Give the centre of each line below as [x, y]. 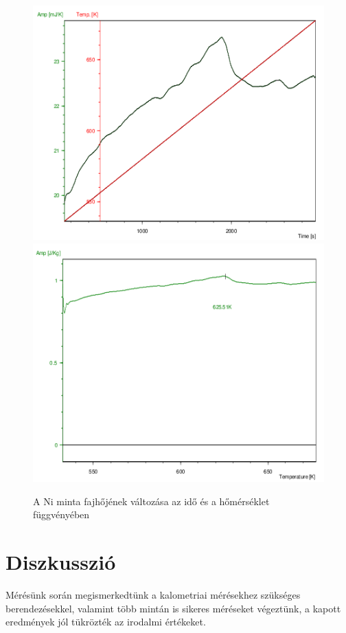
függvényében [61, 514]
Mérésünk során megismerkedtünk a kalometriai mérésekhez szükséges [153, 595]
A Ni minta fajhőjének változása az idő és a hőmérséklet [151, 501]
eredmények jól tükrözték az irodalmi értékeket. [106, 622]
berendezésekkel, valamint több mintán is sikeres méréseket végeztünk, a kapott [173, 608]
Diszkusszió [61, 562]
